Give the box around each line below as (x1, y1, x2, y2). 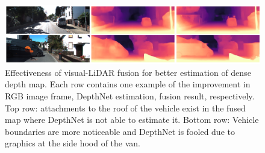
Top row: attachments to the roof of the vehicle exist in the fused (5, 101, 246, 114)
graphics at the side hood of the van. (5, 137, 140, 149)
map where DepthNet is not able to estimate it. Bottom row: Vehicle (5, 113, 259, 126)
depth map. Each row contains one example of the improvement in (5, 78, 251, 90)
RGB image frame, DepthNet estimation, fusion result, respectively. (5, 90, 255, 102)
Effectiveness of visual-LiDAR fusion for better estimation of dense (5, 66, 251, 78)
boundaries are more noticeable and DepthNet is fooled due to (5, 125, 235, 137)
